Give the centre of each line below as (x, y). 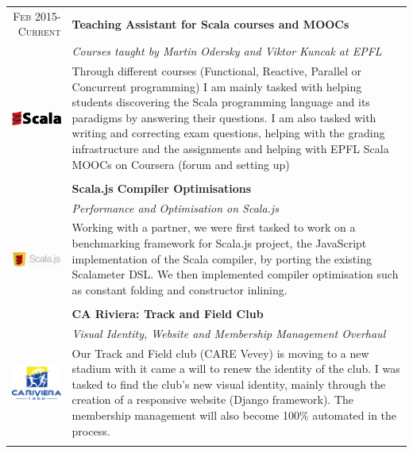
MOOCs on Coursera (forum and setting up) (181, 164)
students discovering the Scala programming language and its (221, 102)
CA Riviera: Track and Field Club (168, 313)
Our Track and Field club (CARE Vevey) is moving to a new (220, 353)
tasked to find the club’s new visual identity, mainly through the (229, 384)
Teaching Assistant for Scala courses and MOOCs (210, 23)
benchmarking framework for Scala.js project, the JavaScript (219, 242)
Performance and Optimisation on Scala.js (175, 207)
